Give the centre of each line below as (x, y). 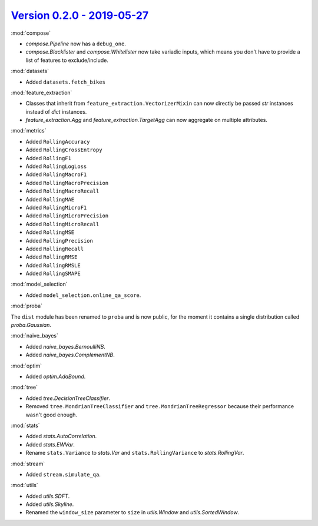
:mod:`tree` (24, 387)
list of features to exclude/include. (67, 60)
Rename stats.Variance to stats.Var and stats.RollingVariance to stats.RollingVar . (135, 453)
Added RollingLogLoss (56, 166)
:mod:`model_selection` (39, 284)
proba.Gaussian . (31, 325)
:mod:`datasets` (30, 71)
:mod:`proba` (26, 306)
